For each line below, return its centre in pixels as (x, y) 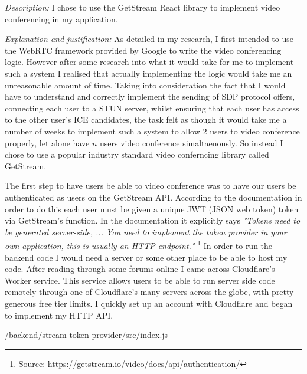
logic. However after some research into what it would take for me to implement (149, 62)
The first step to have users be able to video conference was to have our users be (151, 186)
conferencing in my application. (61, 19)
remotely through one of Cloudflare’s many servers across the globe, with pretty (149, 292)
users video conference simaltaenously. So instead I (191, 142)
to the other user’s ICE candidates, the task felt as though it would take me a (146, 119)
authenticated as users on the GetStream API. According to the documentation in (153, 197)
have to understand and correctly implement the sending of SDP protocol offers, (150, 96)
